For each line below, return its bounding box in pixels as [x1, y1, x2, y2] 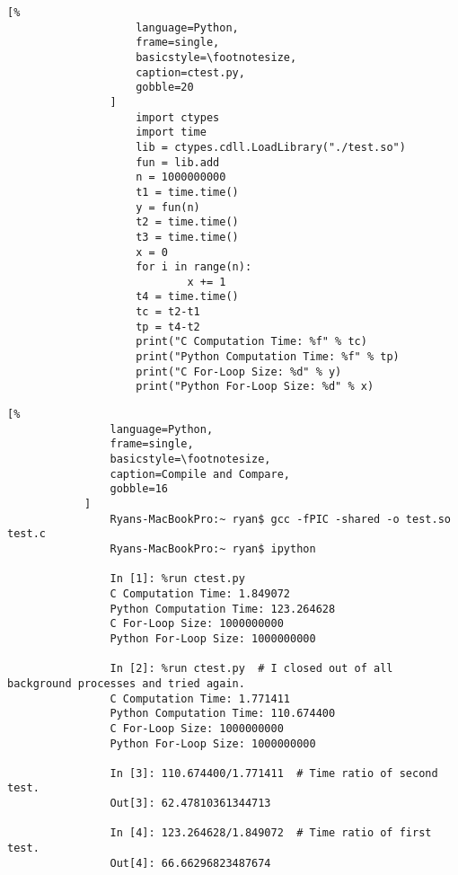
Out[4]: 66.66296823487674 [110, 856, 271, 870]
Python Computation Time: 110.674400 [110, 707, 336, 720]
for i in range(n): [136, 261, 252, 274]
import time [136, 126, 207, 139]
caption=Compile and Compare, [110, 467, 290, 481]
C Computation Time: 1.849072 [110, 587, 290, 600]
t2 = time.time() [136, 216, 239, 229]
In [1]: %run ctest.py [110, 572, 245, 586]
